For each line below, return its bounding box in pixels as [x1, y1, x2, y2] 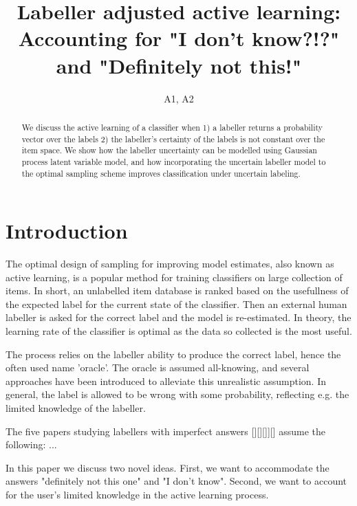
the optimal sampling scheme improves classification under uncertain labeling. [21, 167, 301, 179]
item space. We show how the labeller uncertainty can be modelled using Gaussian [21, 144, 317, 156]
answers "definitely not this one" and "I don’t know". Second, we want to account [6, 474, 347, 488]
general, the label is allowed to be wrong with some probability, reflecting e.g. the [6, 387, 349, 401]
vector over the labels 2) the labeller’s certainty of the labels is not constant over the [21, 133, 325, 144]
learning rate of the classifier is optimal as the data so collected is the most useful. [6, 324, 352, 338]
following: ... [6, 437, 57, 452]
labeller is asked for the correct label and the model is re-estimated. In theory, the [6, 310, 351, 324]
